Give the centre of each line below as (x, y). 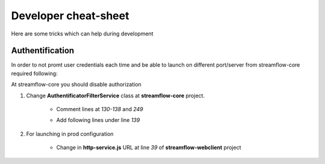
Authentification (43, 51)
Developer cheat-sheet (70, 16)
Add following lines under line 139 (98, 120)
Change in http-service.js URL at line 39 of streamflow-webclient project (149, 148)
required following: (34, 73)
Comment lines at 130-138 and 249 (100, 109)
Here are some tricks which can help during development (82, 34)
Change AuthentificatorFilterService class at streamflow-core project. (115, 96)
